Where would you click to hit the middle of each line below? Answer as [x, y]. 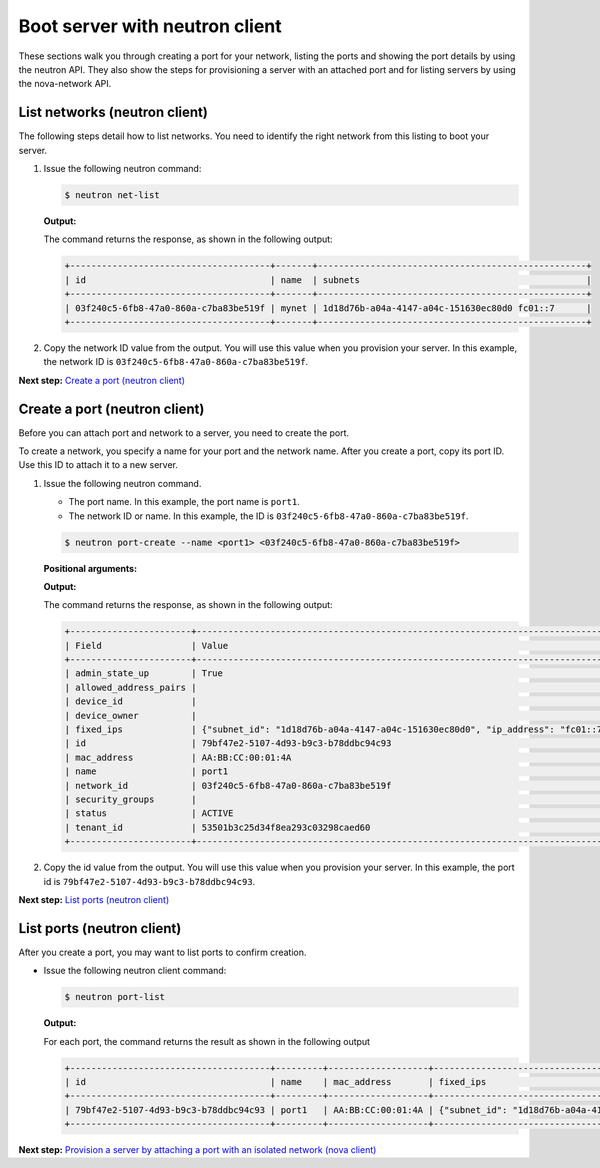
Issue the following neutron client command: [135, 971]
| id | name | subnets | [328, 279]
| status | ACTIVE [149, 813]
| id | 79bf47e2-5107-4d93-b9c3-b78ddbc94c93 [228, 743]
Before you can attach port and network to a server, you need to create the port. [184, 432]
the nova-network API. [65, 84]
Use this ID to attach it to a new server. [98, 465]
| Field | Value [146, 645]
